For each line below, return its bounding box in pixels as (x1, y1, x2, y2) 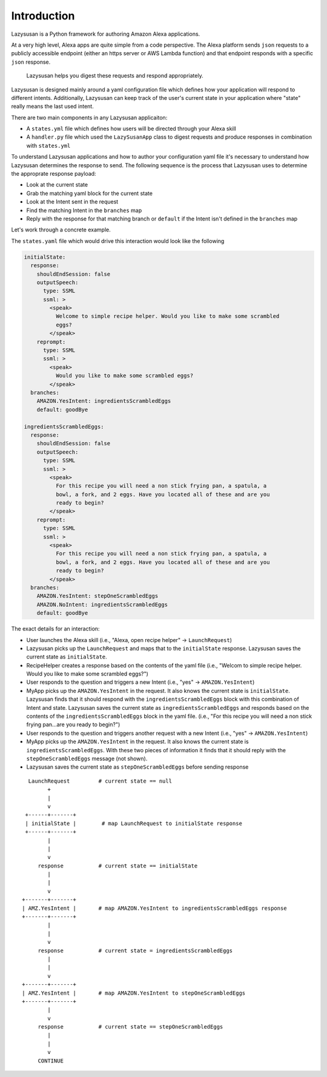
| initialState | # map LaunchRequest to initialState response (25, 820, 242, 827)
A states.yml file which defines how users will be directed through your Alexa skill (26, 125, 236, 133)
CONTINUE (38, 1057, 64, 1064)
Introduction (11, 9, 75, 22)
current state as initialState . (26, 653, 107, 660)
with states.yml (26, 142, 71, 149)
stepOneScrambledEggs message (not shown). (26, 755, 148, 762)
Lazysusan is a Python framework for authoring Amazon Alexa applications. (11, 30, 200, 38)
